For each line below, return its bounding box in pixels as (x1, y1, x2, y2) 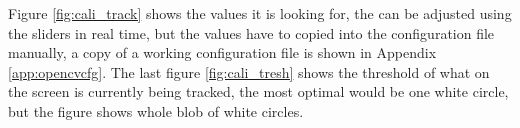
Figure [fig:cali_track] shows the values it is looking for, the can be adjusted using (8, 3, 512, 23)
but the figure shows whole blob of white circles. (8, 100, 304, 121)
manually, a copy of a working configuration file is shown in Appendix (8, 42, 437, 63)
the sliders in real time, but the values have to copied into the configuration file (8, 22, 495, 43)
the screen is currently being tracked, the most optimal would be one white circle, (8, 81, 509, 102)
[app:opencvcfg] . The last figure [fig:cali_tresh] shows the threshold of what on (8, 61, 490, 82)
